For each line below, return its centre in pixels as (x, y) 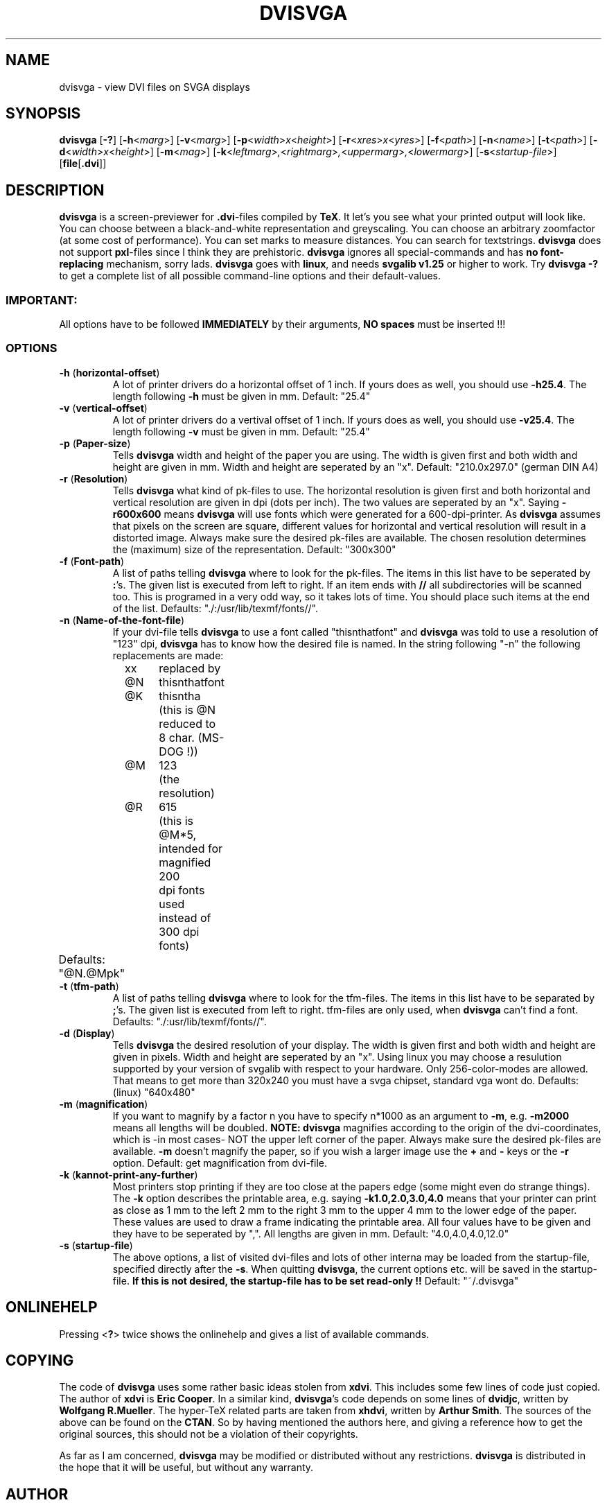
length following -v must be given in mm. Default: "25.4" (241, 431)
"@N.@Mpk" (92, 973)
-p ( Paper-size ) (95, 443)
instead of (185, 917)
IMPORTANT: (42, 300)
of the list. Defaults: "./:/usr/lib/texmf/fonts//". (215, 608)
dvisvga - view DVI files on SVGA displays (155, 87)
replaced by (190, 668)
